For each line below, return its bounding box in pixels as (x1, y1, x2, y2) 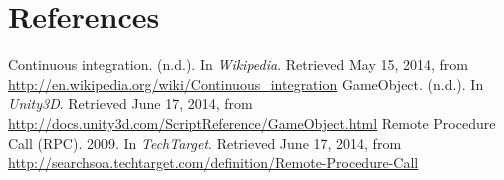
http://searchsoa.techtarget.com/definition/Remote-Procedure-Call (8, 152, 419, 173)
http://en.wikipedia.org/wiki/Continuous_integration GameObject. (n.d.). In (8, 73, 484, 94)
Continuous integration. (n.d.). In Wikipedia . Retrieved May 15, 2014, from (8, 54, 469, 75)
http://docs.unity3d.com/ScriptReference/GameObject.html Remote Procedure (8, 112, 496, 133)
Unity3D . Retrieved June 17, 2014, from (8, 93, 253, 114)
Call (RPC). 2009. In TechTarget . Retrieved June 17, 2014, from (8, 132, 402, 153)
